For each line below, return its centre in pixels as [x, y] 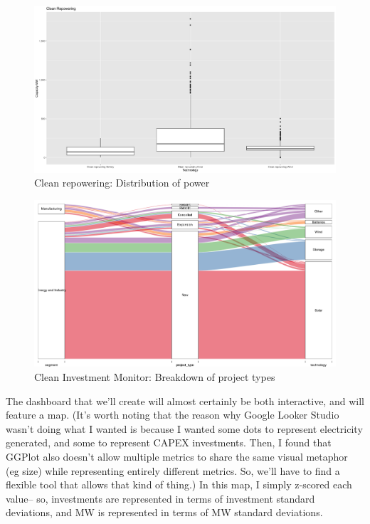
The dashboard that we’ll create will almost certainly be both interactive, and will [185, 400]
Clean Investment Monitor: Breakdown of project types [155, 376]
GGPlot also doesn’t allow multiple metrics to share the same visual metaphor [177, 456]
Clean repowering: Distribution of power [122, 183]
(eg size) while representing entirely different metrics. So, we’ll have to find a [173, 470]
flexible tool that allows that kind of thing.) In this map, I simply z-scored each [179, 484]
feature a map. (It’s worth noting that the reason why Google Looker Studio [173, 415]
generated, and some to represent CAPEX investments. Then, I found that [169, 442]
